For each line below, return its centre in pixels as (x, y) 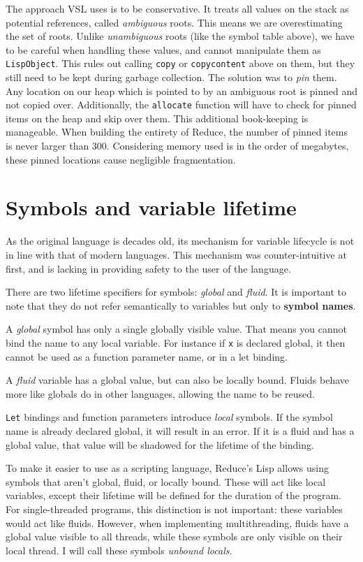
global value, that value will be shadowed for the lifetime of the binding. (160, 444)
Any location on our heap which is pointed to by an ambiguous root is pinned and (181, 91)
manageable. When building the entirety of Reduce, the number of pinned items (177, 132)
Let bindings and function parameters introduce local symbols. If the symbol (169, 417)
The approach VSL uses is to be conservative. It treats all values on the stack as (177, 8)
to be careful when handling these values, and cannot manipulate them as (163, 49)
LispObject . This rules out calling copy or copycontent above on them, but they (180, 63)
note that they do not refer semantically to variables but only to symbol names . (181, 305)
